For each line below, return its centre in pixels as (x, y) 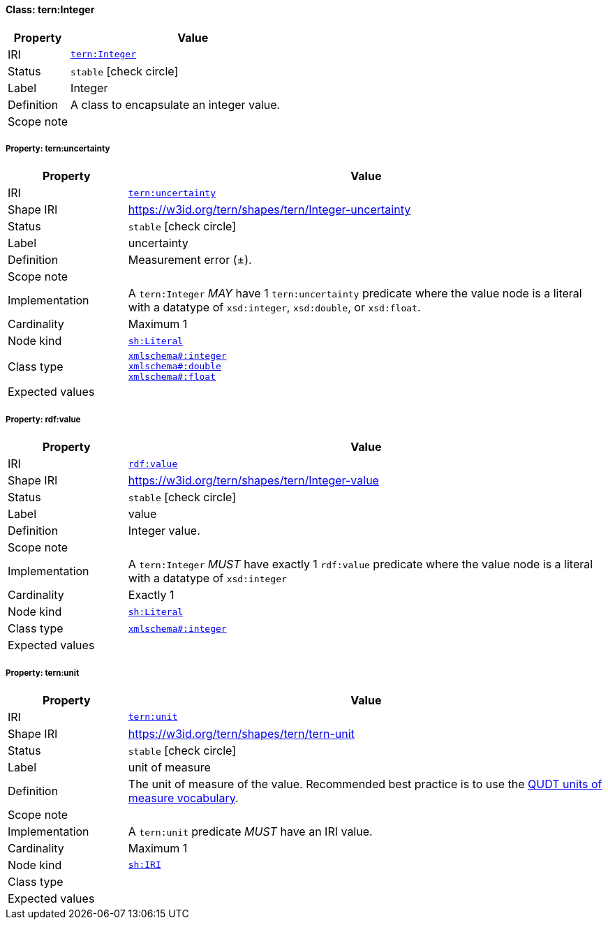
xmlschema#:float (172, 377)
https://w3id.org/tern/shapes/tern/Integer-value (253, 481)
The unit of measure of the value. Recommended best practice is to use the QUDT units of (365, 784)
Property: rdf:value (43, 419)
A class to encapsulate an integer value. (176, 104)
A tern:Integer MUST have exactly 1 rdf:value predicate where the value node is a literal (361, 564)
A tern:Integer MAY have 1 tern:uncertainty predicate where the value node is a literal (355, 294)
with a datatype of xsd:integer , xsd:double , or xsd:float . (274, 308)
